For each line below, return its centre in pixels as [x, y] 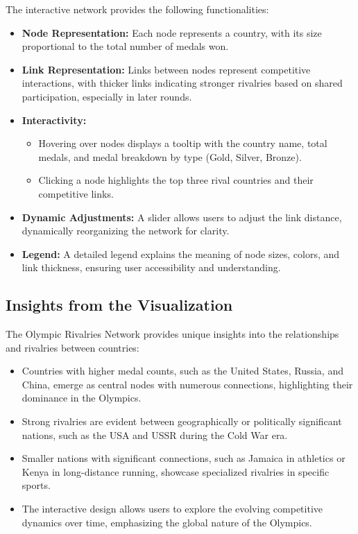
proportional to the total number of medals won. [125, 46]
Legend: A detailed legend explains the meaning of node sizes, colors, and [181, 253]
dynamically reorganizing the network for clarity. [126, 231]
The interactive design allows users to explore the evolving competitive [172, 509]
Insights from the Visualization [119, 305]
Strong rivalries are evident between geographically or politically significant [182, 421]
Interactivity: [54, 120]
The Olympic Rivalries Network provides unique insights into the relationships [172, 334]
